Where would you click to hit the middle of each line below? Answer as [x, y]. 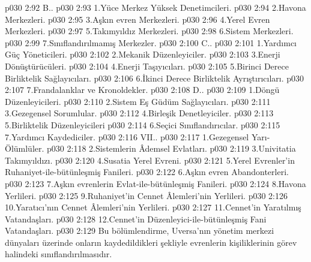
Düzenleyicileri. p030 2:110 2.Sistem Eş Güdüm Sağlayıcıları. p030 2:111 [138, 101]
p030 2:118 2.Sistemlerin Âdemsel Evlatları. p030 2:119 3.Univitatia [171, 148]
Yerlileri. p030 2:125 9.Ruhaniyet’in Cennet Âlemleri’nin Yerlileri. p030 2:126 [146, 195]
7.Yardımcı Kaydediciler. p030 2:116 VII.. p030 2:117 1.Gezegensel [127, 136]
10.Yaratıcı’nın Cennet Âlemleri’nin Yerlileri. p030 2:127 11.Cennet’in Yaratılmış [153, 207]
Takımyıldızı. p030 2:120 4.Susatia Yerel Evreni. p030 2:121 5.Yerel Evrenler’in [150, 160]
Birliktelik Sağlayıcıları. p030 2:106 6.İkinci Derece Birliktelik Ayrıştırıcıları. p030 [154, 78]
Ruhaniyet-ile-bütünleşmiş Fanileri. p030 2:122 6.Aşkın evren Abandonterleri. [147, 172]
